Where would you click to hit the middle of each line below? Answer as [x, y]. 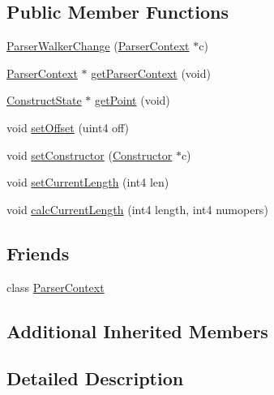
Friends [38, 253]
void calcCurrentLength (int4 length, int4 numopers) [137, 209]
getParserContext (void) [151, 73]
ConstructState [44, 100]
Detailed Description [95, 378]
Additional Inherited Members [137, 331]
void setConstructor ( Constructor [90, 155]
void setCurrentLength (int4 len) [88, 182]
